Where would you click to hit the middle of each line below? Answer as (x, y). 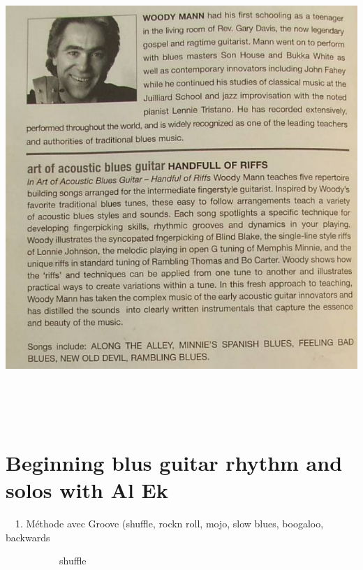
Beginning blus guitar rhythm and (174, 463)
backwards (28, 537)
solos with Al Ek (87, 490)
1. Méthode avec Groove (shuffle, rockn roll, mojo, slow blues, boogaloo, (169, 524)
